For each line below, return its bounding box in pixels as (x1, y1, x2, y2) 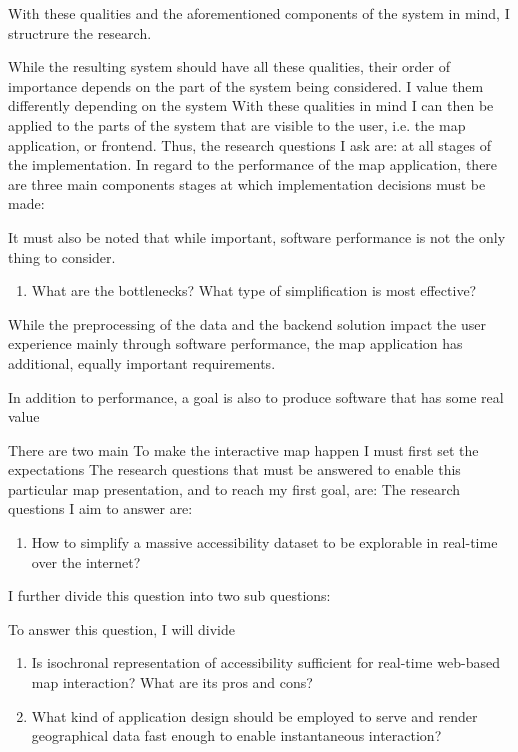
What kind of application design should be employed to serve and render (31, 705, 478, 726)
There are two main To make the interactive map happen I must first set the (8, 439, 479, 460)
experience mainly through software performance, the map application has (8, 333, 463, 354)
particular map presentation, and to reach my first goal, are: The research (8, 478, 461, 499)
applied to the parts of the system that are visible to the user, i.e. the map (8, 114, 466, 135)
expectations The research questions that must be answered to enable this (8, 459, 461, 480)
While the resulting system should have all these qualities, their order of (8, 56, 451, 77)
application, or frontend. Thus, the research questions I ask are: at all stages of (8, 134, 491, 155)
